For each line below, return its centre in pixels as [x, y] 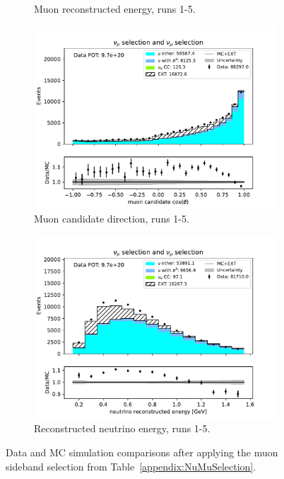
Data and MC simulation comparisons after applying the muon [142, 452]
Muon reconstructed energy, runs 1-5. [115, 9]
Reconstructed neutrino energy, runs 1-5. [122, 428]
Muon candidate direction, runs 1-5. [112, 219]
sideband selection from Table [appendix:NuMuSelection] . [131, 466]
